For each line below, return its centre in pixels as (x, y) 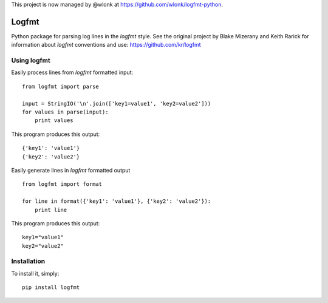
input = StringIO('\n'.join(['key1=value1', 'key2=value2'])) (117, 104)
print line (51, 210)
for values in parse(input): (65, 112)
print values (54, 121)
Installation (28, 261)
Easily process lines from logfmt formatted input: (72, 72)
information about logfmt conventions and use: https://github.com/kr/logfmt (106, 45)
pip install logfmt (51, 288)
